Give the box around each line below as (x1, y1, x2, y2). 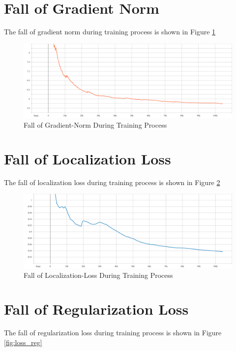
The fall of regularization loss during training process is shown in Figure (4, 327, 222, 338)
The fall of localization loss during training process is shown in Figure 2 (4, 177, 220, 187)
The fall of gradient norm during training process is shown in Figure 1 (4, 27, 216, 37)
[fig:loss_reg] (4, 337, 42, 347)
